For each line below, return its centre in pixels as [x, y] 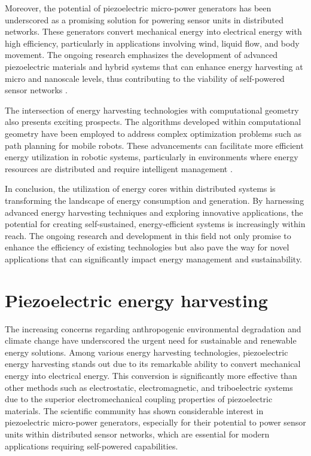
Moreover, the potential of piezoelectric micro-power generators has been [138, 8]
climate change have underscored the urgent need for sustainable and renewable [151, 340]
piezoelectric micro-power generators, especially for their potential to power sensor [155, 422]
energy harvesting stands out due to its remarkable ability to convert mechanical [153, 364]
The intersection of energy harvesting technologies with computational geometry [152, 110]
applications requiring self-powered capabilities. [92, 446]
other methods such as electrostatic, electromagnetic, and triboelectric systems [149, 387]
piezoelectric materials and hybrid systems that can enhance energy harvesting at [154, 66]
